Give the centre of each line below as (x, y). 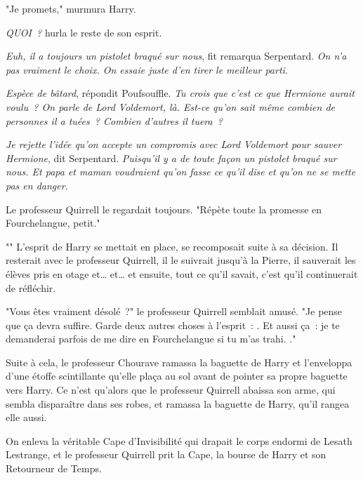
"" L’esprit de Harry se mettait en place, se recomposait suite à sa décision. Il (172, 246)
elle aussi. (26, 417)
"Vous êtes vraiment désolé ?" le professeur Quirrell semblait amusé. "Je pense (174, 311)
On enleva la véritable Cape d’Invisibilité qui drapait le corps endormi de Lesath (179, 440)
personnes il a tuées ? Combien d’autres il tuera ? (114, 120)
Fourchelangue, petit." (53, 223)
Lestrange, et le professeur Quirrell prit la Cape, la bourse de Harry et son (166, 454)
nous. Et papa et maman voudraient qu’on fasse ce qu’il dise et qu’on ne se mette (181, 172)
